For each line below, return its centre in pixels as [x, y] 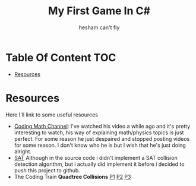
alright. [23, 151]
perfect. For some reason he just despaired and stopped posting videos [102, 138]
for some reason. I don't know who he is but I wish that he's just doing [100, 145]
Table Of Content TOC [61, 57]
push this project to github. [47, 170]
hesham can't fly [99, 27]
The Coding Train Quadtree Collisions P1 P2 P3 [72, 176]
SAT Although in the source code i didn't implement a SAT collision [96, 157]
